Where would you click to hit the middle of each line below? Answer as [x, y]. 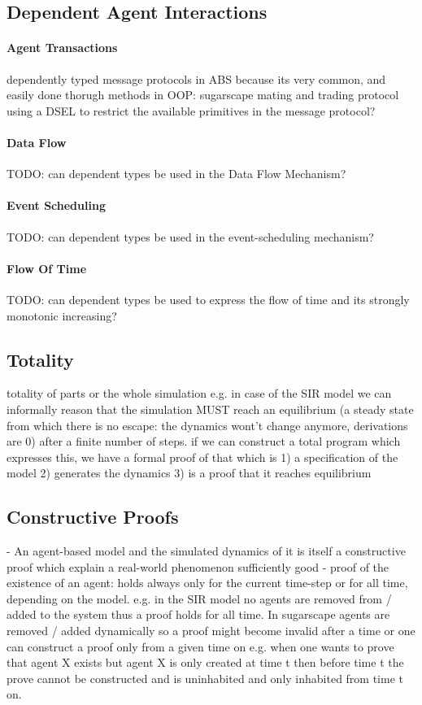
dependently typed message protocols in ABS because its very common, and [196, 78]
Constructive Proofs [93, 517]
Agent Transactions [62, 48]
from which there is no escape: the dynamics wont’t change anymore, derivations [207, 425]
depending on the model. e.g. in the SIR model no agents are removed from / [199, 598]
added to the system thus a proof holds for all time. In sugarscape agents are [198, 614]
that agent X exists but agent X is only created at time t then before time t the [205, 662]
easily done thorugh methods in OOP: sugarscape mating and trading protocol [203, 95]
